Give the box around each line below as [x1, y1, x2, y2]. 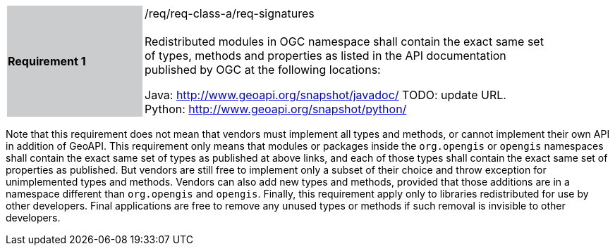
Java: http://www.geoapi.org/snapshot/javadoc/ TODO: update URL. [145, 88, 506, 102]
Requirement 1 [8, 54, 86, 68]
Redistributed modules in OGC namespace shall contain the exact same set [145, 34, 544, 49]
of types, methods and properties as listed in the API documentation [145, 49, 506, 63]
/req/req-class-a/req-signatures [145, 6, 315, 20]
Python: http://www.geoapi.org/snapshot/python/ [145, 102, 407, 116]
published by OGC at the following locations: [145, 63, 381, 77]
